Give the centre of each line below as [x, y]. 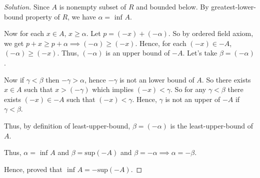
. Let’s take [200, 53]
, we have [82, 16]
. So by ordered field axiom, [211, 33]
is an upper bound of [138, 53]
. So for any [188, 89]
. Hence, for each [161, 43]
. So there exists [226, 79]
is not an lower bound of [157, 79]
